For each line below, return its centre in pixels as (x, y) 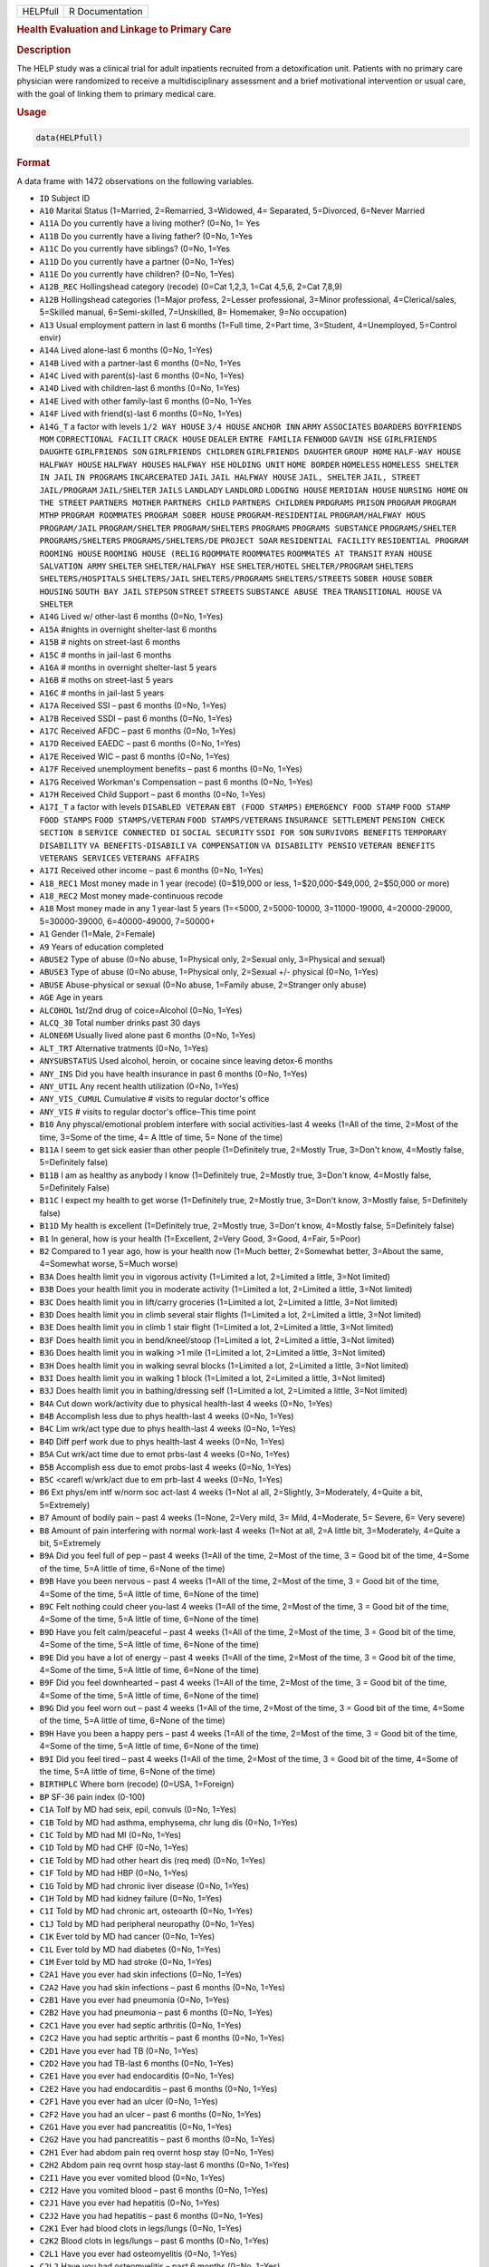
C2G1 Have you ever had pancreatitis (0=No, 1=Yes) (136, 2126)
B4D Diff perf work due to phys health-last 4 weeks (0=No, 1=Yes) (162, 1441)
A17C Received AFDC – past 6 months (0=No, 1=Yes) (138, 731)
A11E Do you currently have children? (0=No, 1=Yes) (137, 274)
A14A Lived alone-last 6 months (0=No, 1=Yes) (126, 350)
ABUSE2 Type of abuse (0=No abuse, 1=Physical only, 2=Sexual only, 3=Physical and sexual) (212, 959)
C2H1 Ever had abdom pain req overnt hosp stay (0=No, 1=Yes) (157, 2152)
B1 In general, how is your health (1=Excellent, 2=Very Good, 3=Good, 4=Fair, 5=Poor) (200, 1239)
